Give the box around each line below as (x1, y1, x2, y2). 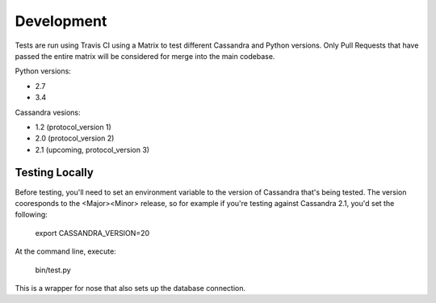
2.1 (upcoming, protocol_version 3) (35, 145, 149, 154)
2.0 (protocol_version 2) (35, 133, 115, 143)
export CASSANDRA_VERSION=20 (35, 228, 150, 238)
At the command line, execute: (15, 246, 116, 256)
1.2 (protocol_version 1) (35, 122, 112, 132)
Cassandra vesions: (15, 107, 81, 117)
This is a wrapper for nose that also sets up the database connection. (15, 283, 246, 292)
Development (15, 12, 107, 30)
